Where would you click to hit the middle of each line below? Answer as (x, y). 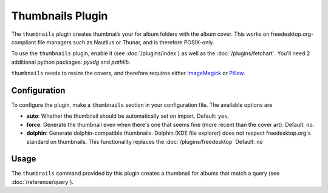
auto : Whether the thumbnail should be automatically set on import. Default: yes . (128, 116)
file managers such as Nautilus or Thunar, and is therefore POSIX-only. (126, 42)
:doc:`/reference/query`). (43, 181)
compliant (24, 42)
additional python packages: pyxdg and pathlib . (71, 62)
